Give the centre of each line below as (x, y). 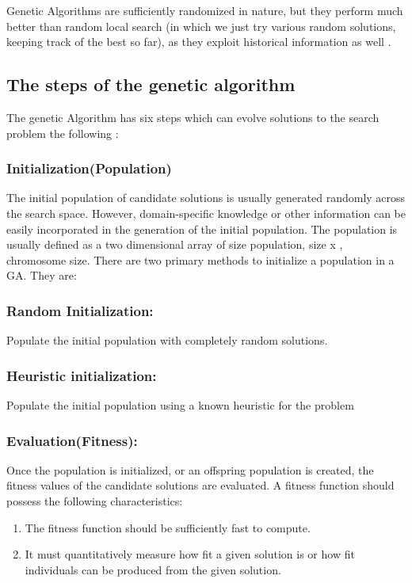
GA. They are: (42, 275)
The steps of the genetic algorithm (151, 84)
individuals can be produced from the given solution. (153, 569)
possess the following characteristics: (95, 500)
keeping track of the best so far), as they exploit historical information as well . (199, 42)
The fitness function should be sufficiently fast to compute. (168, 527)
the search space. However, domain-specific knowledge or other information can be (206, 213)
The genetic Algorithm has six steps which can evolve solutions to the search (193, 117)
